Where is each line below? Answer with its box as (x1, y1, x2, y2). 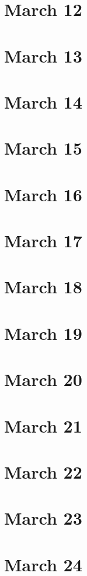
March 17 (4, 228, 82, 253)
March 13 (4, 43, 82, 67)
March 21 (4, 413, 82, 437)
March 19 (4, 320, 82, 345)
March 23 (4, 506, 82, 530)
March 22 (4, 459, 82, 483)
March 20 (4, 367, 82, 391)
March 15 (4, 136, 82, 160)
